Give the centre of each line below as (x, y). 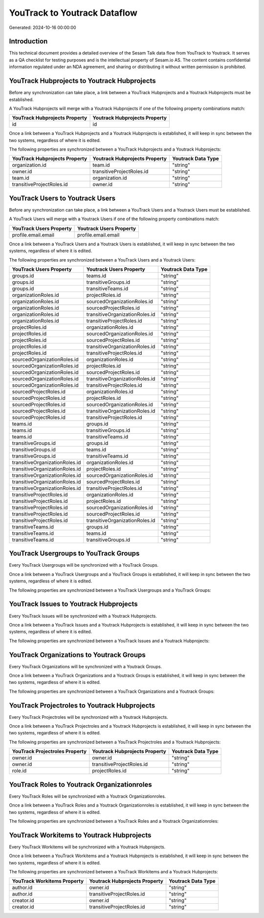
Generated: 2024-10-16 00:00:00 (43, 27)
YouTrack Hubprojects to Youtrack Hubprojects (82, 81)
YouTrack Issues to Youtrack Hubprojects (73, 604)
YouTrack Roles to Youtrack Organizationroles (80, 784)
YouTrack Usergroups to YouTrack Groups (74, 554)
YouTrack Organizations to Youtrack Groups (77, 655)
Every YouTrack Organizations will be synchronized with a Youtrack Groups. (86, 666)
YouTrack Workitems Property (48, 881)
